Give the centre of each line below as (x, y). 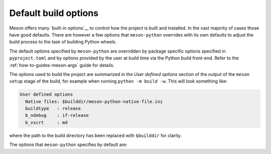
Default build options (54, 13)
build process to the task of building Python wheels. (63, 42)
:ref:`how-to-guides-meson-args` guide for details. (62, 65)
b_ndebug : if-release (57, 115)
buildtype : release (53, 108)
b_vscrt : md (46, 122)
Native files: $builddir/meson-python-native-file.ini (94, 101)
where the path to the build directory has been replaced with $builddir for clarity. (95, 135)
